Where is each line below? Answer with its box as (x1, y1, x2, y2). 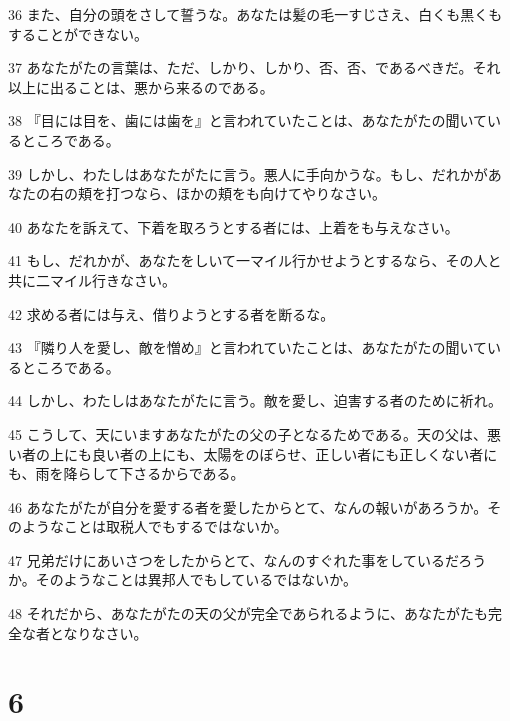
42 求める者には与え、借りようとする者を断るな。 (8, 303, 335, 324)
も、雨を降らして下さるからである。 (8, 463, 245, 484)
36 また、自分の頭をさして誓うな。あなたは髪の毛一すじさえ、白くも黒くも (8, 4, 503, 24)
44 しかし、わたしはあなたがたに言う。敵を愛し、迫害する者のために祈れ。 (8, 390, 502, 411)
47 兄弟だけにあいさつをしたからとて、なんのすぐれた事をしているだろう (8, 549, 487, 570)
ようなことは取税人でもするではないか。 (21, 516, 288, 537)
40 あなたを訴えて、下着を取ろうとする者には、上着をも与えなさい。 (8, 216, 459, 237)
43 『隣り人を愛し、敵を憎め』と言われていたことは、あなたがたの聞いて (8, 337, 488, 358)
